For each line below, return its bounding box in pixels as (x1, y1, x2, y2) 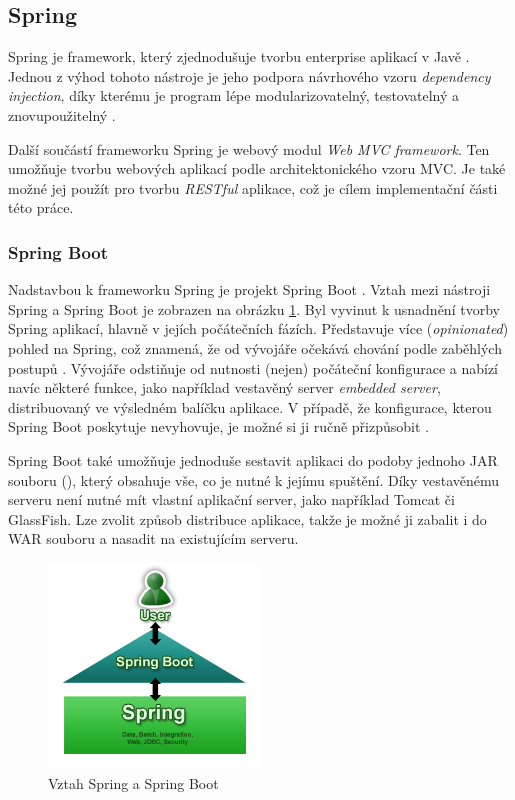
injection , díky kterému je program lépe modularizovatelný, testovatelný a (8, 85, 460, 106)
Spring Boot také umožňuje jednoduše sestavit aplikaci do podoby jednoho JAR (8, 449, 498, 470)
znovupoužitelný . (8, 104, 116, 125)
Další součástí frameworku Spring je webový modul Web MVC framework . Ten (8, 138, 490, 159)
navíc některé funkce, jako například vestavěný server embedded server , (8, 377, 441, 398)
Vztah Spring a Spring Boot (48, 772, 219, 793)
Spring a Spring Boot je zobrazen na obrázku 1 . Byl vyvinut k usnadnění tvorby (8, 298, 500, 319)
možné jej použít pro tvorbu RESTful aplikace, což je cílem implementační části (8, 177, 498, 198)
